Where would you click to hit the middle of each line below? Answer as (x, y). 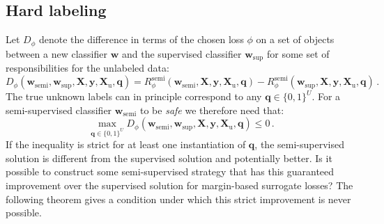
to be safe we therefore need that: (212, 110)
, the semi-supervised (299, 144)
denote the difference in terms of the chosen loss (141, 39)
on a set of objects (295, 39)
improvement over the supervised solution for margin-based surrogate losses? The (179, 185)
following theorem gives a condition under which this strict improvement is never (178, 199)
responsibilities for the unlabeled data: (87, 68)
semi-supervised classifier (59, 110)
